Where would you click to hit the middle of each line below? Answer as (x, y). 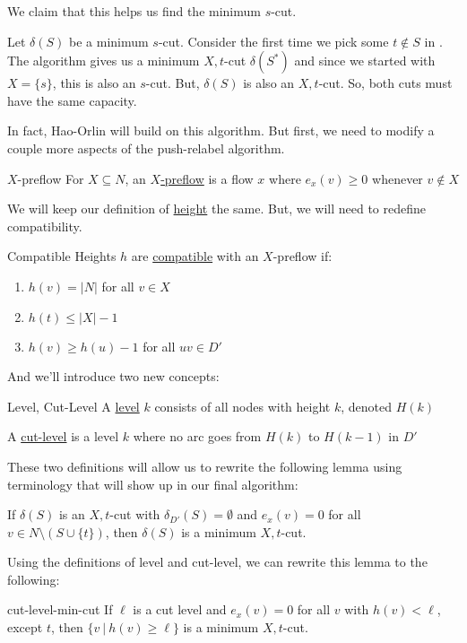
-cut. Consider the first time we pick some (273, 41)
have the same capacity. (72, 100)
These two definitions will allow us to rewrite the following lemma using (205, 466)
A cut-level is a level (63, 436)
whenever (398, 178)
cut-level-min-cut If (60, 609)
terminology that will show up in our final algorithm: (153, 484)
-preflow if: (303, 256)
